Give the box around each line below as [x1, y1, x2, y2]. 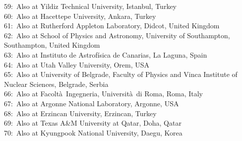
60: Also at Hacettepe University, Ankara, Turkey [4, 10, 156, 21]
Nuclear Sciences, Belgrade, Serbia [4, 78, 109, 89]
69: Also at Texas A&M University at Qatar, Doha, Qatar [4, 118, 181, 128]
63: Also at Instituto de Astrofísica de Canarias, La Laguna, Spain [4, 49, 207, 60]
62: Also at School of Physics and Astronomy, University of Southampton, [4, 30, 230, 40]
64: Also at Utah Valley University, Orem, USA [4, 59, 150, 70]
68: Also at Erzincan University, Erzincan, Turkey [4, 108, 157, 118]
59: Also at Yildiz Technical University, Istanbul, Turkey [4, 1, 177, 11]
